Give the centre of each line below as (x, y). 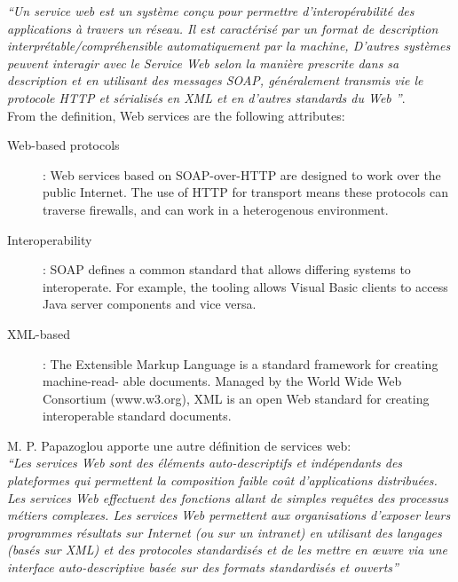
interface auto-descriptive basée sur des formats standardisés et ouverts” (203, 567)
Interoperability (50, 239)
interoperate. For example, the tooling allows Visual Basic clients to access (245, 286)
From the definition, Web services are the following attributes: (176, 115)
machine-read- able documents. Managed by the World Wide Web (222, 381)
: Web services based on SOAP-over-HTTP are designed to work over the (242, 174)
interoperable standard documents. (137, 416)
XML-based (39, 333)
